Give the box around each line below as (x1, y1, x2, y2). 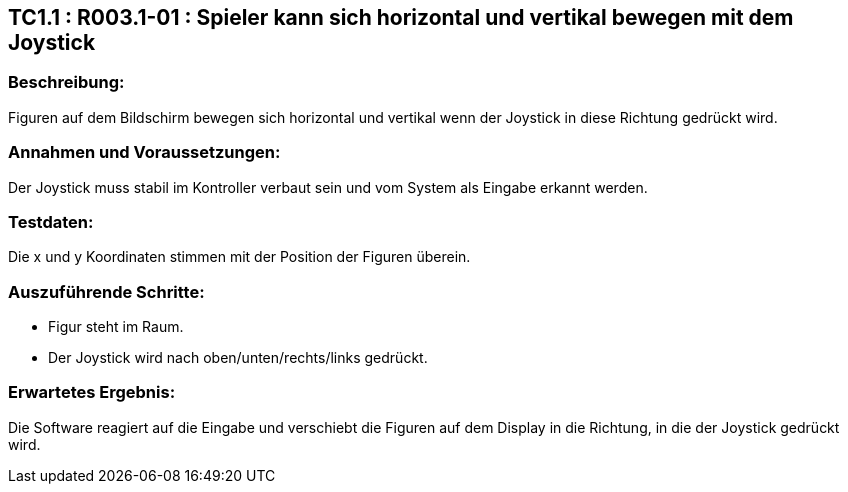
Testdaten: (8, 211, 94, 232)
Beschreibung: (8, 72, 125, 93)
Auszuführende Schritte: (8, 281, 205, 302)
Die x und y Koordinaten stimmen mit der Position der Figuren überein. (8, 248, 471, 266)
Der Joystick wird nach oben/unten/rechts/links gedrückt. (48, 349, 428, 367)
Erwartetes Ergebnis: (8, 382, 176, 403)
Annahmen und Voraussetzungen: (8, 142, 281, 163)
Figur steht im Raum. (48, 318, 184, 336)
